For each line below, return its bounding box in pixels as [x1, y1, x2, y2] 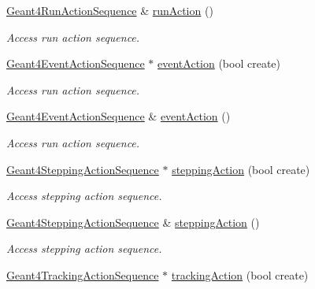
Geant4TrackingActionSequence [6, 266, 159, 283]
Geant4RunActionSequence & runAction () [6, 2, 213, 18]
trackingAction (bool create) [171, 266, 309, 283]
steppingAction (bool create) [172, 161, 310, 177]
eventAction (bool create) [157, 55, 281, 72]
